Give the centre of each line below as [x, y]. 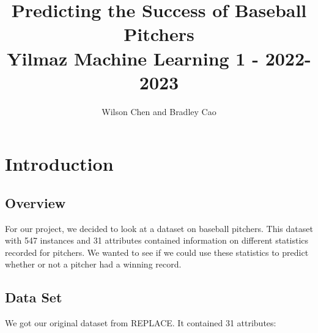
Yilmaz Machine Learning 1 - [133, 58]
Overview [35, 202]
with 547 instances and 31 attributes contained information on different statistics [157, 240]
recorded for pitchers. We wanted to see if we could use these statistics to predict [157, 252]
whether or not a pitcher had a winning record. [93, 264]
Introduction [59, 164]
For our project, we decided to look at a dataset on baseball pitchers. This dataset [159, 228]
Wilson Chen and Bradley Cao [159, 111]
